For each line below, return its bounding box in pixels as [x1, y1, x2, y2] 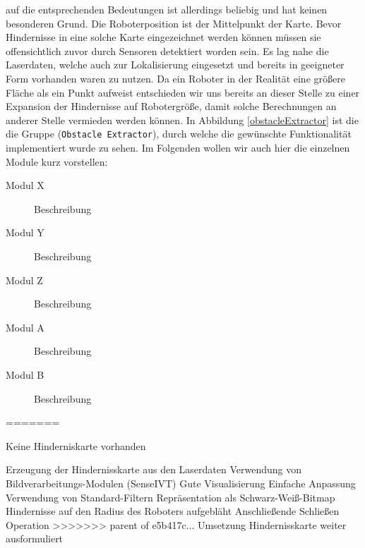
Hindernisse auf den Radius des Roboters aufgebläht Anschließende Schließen [6, 504, 340, 518]
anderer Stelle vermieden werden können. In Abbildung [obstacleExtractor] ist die [6, 112, 359, 127]
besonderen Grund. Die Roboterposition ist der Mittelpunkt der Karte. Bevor [6, 16, 342, 30]
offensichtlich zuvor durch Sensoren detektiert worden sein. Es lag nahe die [6, 43, 329, 58]
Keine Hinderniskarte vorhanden [6, 438, 146, 453]
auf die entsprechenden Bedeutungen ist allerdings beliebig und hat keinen [6, 2, 328, 16]
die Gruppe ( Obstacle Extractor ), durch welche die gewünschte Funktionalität [6, 126, 352, 141]
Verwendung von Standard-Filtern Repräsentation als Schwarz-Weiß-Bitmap [6, 489, 335, 504]
